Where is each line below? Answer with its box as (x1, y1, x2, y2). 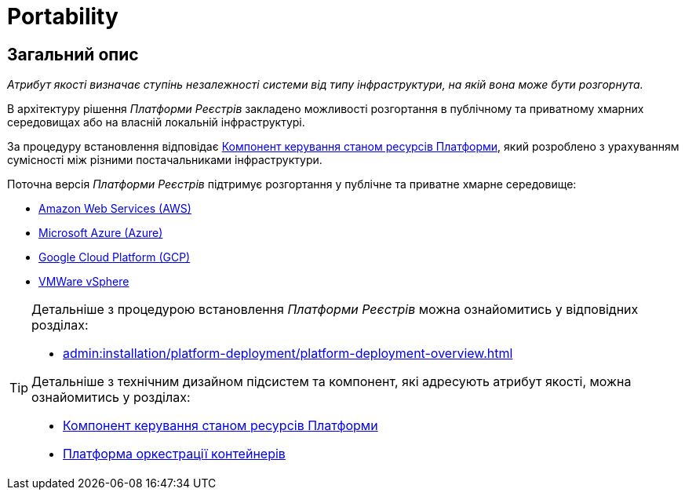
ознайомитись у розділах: (31, 389, 191, 406)
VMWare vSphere (38, 275, 129, 289)
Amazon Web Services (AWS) (38, 202, 191, 216)
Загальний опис (7, 44, 139, 64)
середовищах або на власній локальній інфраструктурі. (7, 115, 305, 129)
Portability (7, 3, 118, 30)
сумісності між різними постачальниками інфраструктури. (7, 153, 322, 167)
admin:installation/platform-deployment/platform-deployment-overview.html (63, 345, 513, 362)
